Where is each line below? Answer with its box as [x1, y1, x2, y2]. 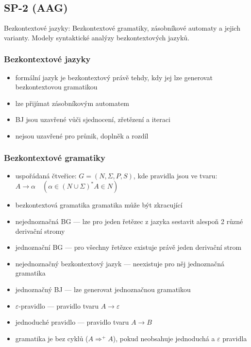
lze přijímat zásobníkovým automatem [15, 98, 130, 108]
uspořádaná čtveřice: [15, 170, 77, 180]
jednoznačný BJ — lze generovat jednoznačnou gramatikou [15, 284, 191, 294]
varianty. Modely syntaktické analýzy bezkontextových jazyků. [4, 32, 190, 42]
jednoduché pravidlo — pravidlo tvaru [15, 317, 129, 327]
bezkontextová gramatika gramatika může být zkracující [15, 200, 183, 210]
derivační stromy [15, 226, 65, 236]
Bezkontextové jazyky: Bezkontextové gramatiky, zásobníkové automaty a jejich [4, 23, 240, 33]
